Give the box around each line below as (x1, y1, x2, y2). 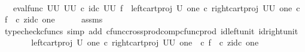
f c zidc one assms (4, 13, 103, 25)
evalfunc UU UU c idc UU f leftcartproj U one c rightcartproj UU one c (13, 1, 300, 14)
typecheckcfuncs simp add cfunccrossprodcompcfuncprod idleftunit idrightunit (4, 24, 298, 37)
